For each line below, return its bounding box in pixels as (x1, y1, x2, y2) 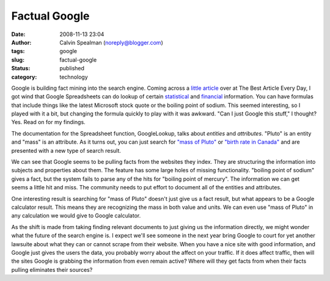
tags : (11, 48, 25, 55)
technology (59, 73, 88, 81)
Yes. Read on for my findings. (11, 119, 86, 126)
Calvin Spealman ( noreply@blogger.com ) (59, 38, 163, 46)
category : (11, 73, 37, 81)
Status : (11, 65, 31, 72)
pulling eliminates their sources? (11, 266, 93, 273)
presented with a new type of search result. (11, 147, 122, 154)
